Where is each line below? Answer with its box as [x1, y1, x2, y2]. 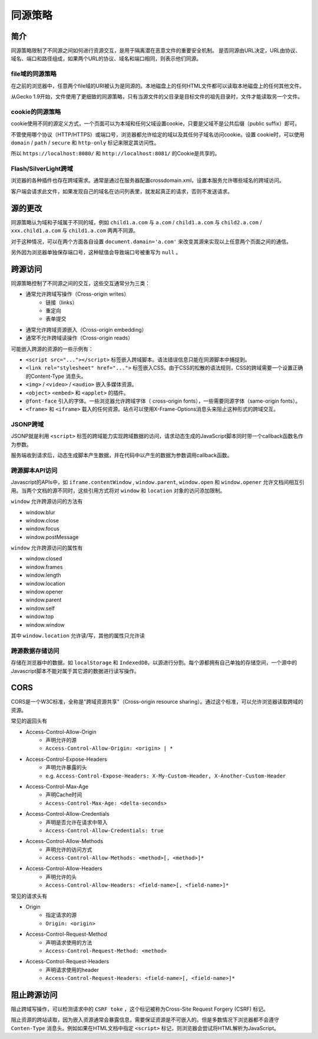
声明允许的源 [45, 736, 77, 743]
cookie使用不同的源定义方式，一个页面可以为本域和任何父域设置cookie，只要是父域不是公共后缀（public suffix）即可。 [11, 120, 300, 127]
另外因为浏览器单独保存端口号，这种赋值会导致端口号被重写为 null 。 [11, 249, 181, 256]
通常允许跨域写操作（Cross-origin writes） [25, 290, 130, 298]
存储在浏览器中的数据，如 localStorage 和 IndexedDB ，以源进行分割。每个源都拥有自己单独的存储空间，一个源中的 [11, 659, 297, 666]
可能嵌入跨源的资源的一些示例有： [11, 345, 94, 352]
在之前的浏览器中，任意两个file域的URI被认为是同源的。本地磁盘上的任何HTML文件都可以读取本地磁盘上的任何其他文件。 [11, 82, 305, 89]
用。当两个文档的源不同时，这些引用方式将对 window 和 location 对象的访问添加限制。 [11, 487, 226, 494]
